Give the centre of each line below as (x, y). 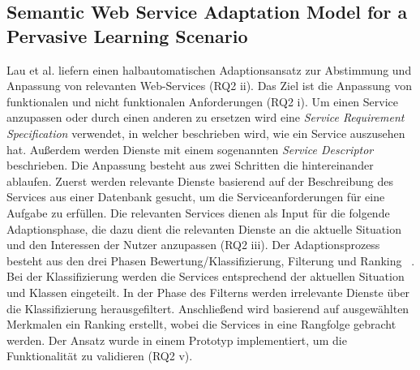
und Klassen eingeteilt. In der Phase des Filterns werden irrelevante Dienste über (208, 292)
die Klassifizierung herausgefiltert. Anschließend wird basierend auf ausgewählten (208, 308)
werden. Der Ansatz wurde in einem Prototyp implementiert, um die (177, 340)
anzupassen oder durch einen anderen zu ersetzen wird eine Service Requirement (206, 117)
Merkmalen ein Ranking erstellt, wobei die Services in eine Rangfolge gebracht (201, 324)
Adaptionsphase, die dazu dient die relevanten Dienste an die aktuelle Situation (204, 228)
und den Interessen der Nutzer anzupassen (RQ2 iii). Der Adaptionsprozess (193, 245)
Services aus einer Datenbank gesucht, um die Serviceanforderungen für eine (196, 197)
